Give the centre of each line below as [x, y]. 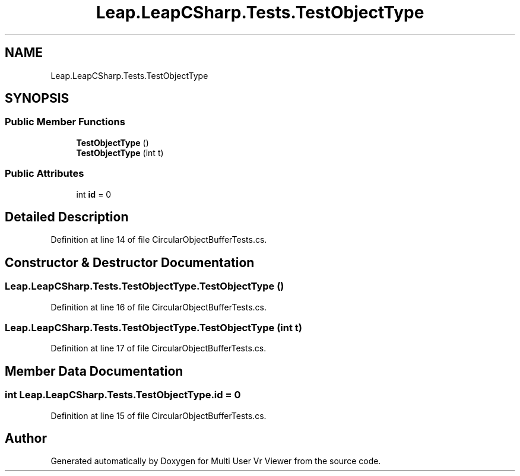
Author [26, 439]
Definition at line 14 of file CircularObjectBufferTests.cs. [159, 240]
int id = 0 [94, 194]
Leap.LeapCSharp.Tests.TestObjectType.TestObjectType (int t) [153, 328]
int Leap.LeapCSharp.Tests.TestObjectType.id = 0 [123, 395]
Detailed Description [67, 217]
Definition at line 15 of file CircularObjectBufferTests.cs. [158, 415]
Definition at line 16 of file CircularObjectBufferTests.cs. [159, 307]
